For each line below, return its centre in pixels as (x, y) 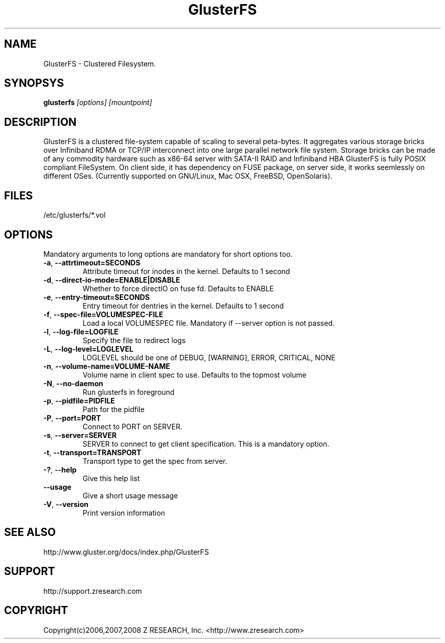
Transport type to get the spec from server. (155, 461)
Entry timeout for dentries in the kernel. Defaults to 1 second (183, 306)
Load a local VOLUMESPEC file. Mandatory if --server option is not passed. (209, 323)
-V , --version (66, 504)
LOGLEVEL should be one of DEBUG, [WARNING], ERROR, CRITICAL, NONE (209, 357)
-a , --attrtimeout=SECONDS (92, 262)
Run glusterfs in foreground (129, 392)
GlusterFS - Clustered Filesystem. (100, 63)
